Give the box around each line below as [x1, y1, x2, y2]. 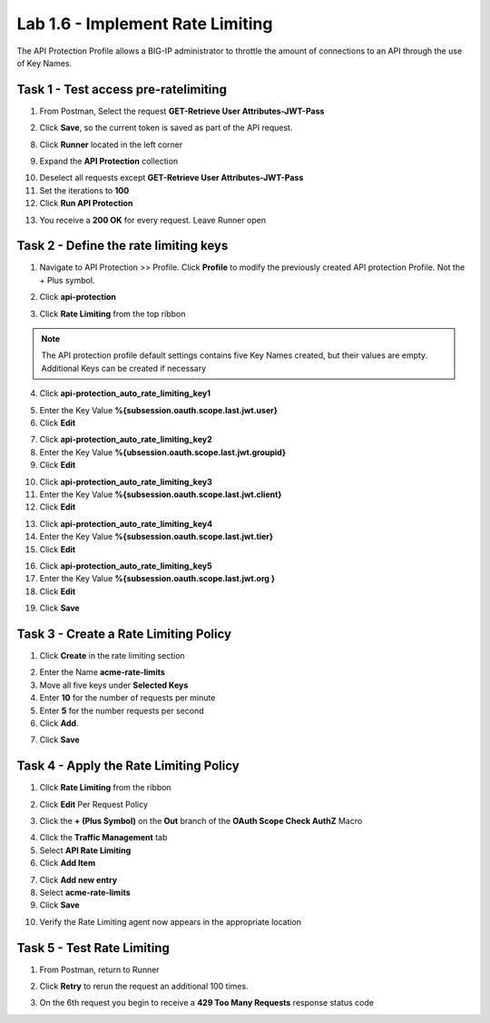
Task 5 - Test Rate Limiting [16, 940, 170, 956]
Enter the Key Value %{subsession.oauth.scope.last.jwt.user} [39, 404, 279, 415]
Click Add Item [39, 858, 95, 869]
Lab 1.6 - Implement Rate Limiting [16, 14, 273, 34]
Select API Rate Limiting [39, 845, 132, 856]
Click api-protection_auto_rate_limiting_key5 [39, 560, 212, 571]
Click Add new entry [39, 874, 118, 885]
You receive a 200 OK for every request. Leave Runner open [39, 214, 267, 225]
